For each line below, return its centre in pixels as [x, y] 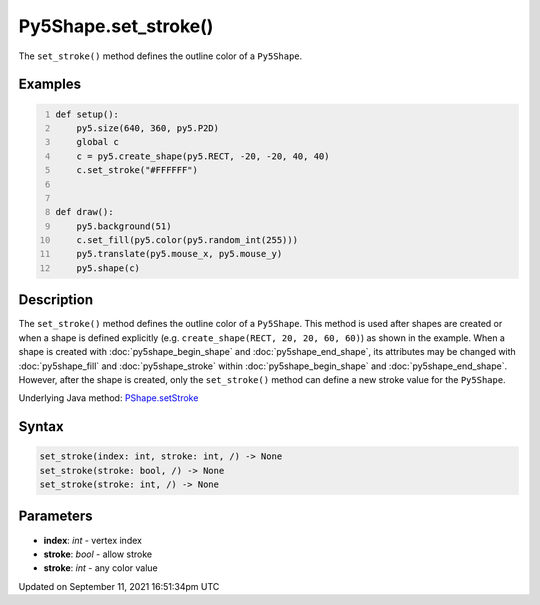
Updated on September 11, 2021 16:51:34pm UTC [119, 586]
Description [56, 300]
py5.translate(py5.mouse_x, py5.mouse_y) [179, 254]
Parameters [55, 516]
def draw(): [84, 212]
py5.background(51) [124, 226]
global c [98, 142]
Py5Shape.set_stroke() [116, 26]
